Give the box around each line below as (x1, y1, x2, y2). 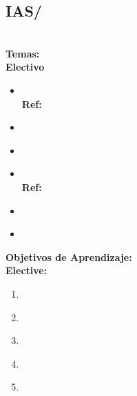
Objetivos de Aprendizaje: (6, 249, 132, 264)
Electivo (6, 60, 45, 74)
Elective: (6, 263, 48, 278)
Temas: (6, 46, 40, 60)
